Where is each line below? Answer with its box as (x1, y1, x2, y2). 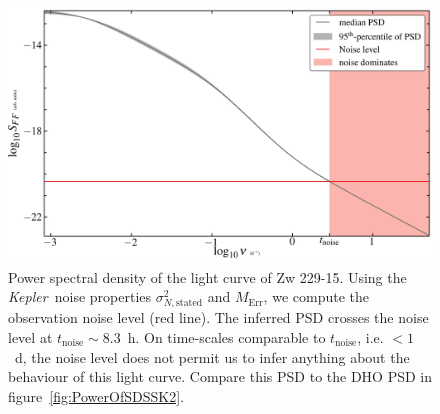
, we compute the (263, 286, 369, 307)
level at (8, 327, 53, 347)
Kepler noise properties (8, 286, 152, 307)
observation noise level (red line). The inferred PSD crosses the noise (8, 307, 429, 328)
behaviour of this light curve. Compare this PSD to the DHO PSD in (8, 366, 433, 387)
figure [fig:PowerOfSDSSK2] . (8, 385, 184, 406)
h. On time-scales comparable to (127, 327, 326, 347)
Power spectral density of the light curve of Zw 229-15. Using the (8, 266, 407, 287)
